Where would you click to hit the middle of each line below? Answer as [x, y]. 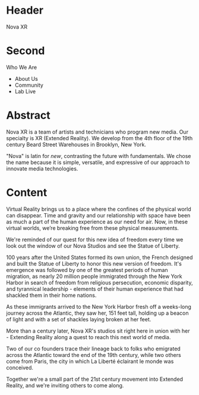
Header [25, 10]
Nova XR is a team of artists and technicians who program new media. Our [97, 132]
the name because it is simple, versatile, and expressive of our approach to [98, 162]
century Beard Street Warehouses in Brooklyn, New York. [76, 144]
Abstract [28, 116]
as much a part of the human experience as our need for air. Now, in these [97, 222]
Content [27, 192]
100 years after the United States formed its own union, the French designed [99, 257]
